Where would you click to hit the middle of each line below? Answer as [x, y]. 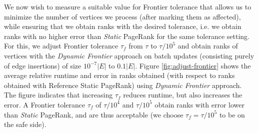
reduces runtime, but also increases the [183, 95]
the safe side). [25, 124]
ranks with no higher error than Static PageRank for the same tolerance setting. [127, 36]
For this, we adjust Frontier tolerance [61, 46]
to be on [232, 114]
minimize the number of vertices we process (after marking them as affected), [122, 16]
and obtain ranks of [208, 46]
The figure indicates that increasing [58, 95]
